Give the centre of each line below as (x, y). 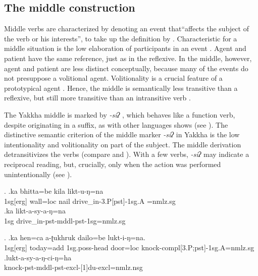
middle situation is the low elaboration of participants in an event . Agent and (125, 48)
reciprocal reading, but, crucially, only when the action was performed (113, 164)
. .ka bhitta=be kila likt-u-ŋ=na (54, 191)
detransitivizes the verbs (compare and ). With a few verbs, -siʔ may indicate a (127, 154)
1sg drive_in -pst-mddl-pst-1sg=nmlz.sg (65, 220)
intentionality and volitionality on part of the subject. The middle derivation (123, 144)
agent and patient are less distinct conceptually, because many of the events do (126, 68)
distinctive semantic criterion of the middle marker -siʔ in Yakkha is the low (122, 134)
